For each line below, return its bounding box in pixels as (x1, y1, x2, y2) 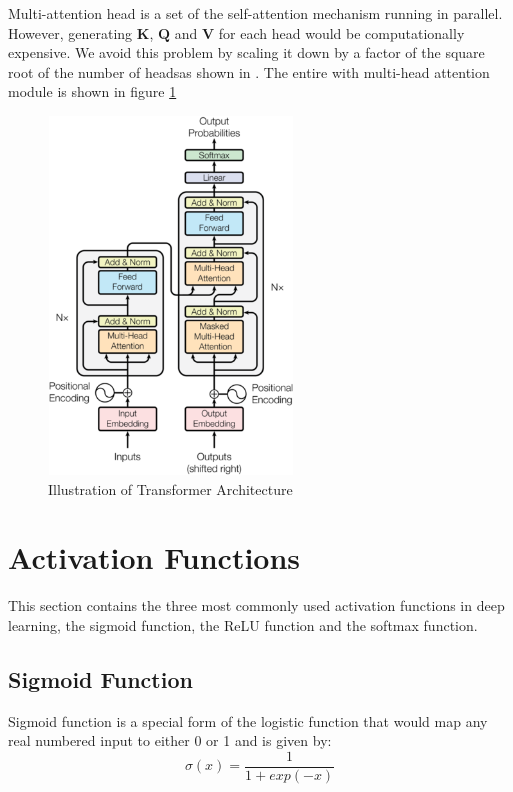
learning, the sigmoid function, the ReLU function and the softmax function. (8, 614, 478, 635)
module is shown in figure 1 (8, 81, 177, 102)
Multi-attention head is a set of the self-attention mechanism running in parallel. (8, 3, 503, 23)
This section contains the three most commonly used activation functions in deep (8, 595, 505, 616)
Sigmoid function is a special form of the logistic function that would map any (8, 710, 488, 731)
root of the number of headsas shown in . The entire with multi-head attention (8, 61, 490, 82)
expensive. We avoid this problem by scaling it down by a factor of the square (8, 42, 485, 63)
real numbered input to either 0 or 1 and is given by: (8, 730, 332, 751)
